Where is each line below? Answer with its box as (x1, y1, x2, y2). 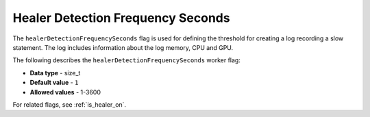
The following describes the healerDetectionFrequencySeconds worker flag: (12, 56, 241, 64)
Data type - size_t (29, 68, 81, 77)
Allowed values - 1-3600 (29, 88, 101, 96)
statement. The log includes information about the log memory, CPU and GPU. (12, 43, 234, 51)
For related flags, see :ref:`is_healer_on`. (12, 100, 127, 109)
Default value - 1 (29, 79, 79, 87)
